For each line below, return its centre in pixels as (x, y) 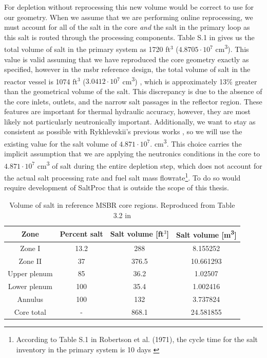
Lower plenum (30, 286)
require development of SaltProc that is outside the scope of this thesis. (117, 187)
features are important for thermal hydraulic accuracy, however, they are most (128, 111)
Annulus (30, 299)
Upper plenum (30, 273)
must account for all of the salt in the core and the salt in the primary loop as (127, 27)
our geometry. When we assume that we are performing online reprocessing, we (129, 17)
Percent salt (81, 233)
